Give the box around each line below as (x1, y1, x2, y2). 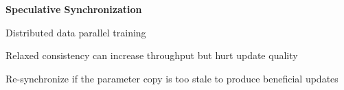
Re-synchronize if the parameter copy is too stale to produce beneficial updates (5, 71, 339, 85)
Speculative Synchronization (5, 2, 142, 16)
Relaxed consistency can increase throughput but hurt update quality (5, 48, 298, 63)
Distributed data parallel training (5, 25, 146, 39)
